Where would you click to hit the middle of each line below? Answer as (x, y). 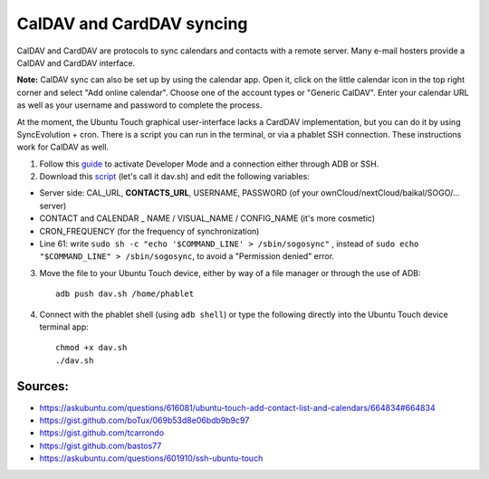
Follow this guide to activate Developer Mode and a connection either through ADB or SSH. (209, 164)
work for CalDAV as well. (62, 147)
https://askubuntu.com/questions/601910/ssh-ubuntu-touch (151, 458)
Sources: (43, 386)
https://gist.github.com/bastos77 (101, 445)
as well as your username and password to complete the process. (139, 105)
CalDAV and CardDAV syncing (132, 24)
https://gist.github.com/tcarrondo (102, 433)
